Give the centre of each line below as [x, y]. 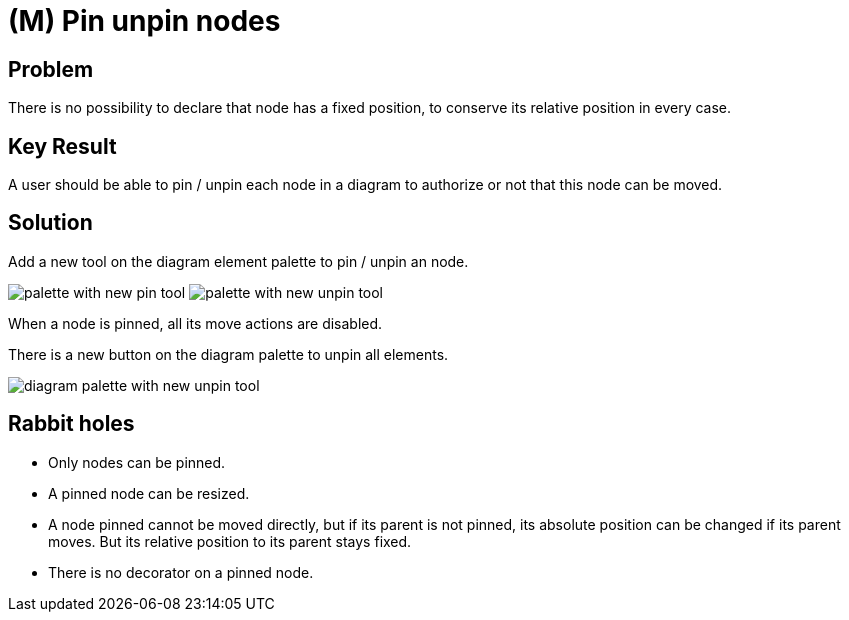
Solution [50, 223]
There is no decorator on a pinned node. [181, 572]
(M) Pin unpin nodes [144, 21]
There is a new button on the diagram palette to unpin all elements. [228, 354]
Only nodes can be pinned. [137, 462]
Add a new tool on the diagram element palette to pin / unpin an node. [238, 261]
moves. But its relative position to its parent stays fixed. [230, 541]
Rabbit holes [71, 424]
